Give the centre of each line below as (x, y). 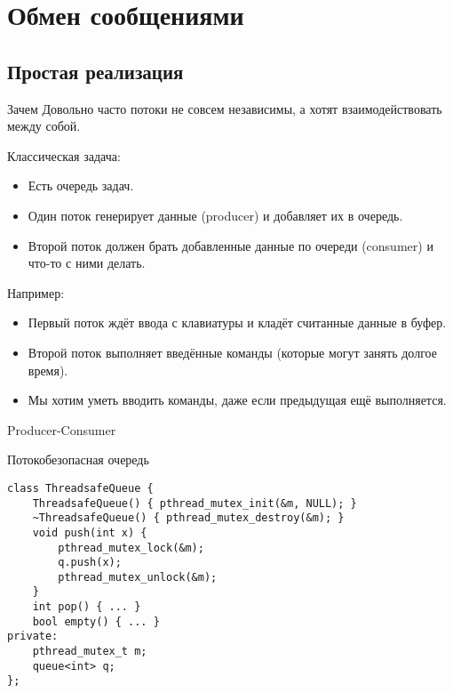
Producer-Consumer (62, 429)
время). (48, 370)
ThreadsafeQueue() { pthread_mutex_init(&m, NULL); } (195, 503)
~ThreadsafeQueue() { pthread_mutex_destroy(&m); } (188, 518)
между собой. (44, 126)
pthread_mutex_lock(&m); (131, 548)
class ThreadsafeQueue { (80, 488)
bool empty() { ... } (96, 621)
